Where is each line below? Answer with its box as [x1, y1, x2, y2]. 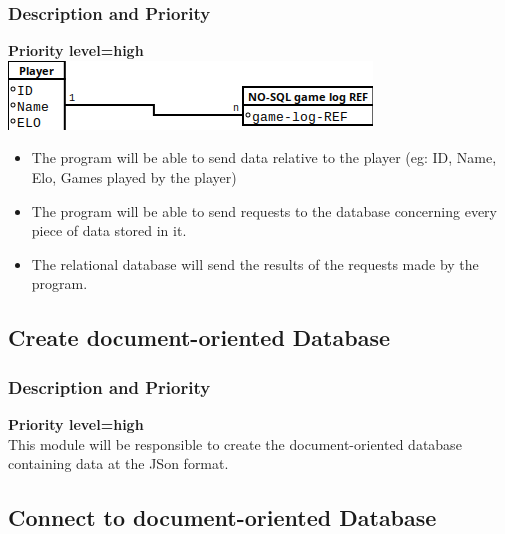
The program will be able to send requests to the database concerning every [31, 200, 497, 221]
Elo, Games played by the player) [31, 167, 237, 187]
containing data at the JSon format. [8, 453, 229, 474]
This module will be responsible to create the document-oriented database [8, 433, 462, 454]
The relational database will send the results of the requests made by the [31, 253, 479, 274]
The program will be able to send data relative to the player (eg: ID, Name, [31, 147, 497, 168]
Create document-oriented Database [8, 322, 390, 353]
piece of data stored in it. [31, 220, 187, 241]
